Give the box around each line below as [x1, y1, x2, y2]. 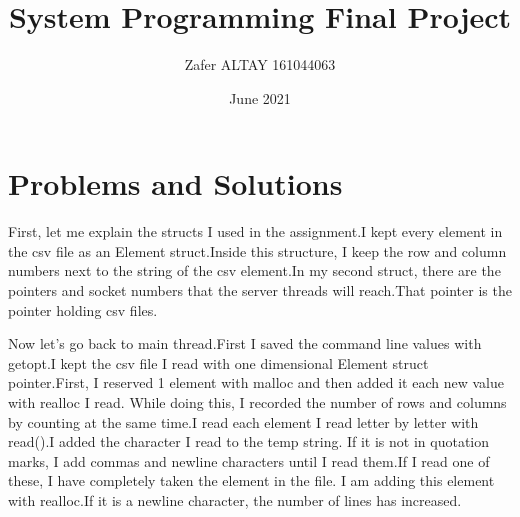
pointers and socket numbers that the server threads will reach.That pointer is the [8, 280, 512, 301]
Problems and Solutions [8, 163, 343, 204]
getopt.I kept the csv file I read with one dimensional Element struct [8, 352, 429, 373]
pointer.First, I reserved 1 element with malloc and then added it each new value [8, 372, 504, 393]
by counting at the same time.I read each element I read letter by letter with [8, 411, 479, 432]
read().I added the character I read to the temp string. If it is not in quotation [8, 431, 490, 452]
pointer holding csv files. [8, 299, 158, 320]
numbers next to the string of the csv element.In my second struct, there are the [8, 260, 501, 281]
